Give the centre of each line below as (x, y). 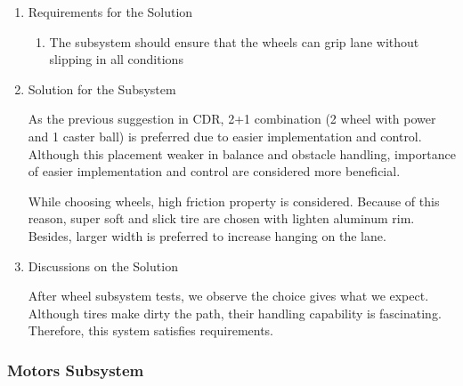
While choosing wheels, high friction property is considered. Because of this (234, 201)
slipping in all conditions (116, 59)
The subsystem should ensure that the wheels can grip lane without (234, 41)
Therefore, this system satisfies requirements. (151, 330)
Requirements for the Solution (110, 12)
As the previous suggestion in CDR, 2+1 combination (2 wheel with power (232, 119)
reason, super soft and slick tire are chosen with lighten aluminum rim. (221, 218)
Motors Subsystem (76, 370)
